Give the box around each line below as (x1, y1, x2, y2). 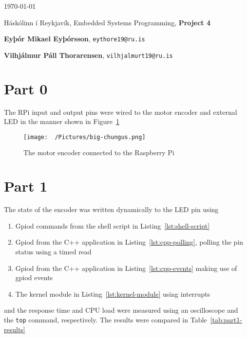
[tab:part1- (210, 314, 242, 324)
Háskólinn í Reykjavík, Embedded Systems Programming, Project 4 (4, 17, 210, 27)
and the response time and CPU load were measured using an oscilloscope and (4, 305, 238, 315)
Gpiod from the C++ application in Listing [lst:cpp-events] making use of (15, 263, 237, 273)
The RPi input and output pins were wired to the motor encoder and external (4, 107, 237, 117)
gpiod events (15, 272, 53, 283)
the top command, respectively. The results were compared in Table (4, 314, 207, 324)
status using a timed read (15, 246, 92, 256)
